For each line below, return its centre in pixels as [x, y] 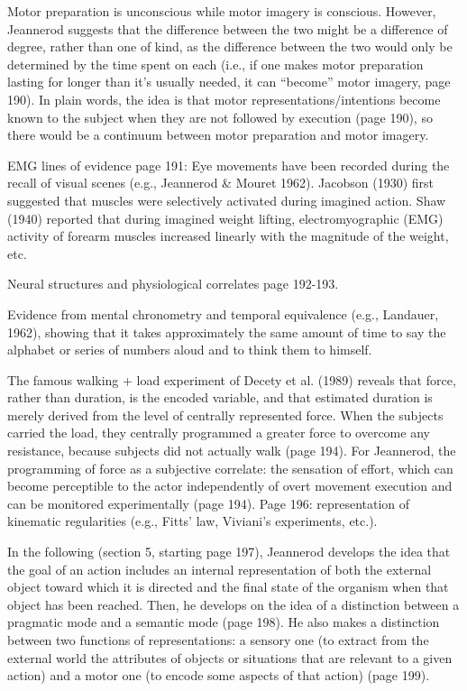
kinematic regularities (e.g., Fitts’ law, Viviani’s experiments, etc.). [192, 521]
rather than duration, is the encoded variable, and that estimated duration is [220, 397]
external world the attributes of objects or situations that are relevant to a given [230, 657]
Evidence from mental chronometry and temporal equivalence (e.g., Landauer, [223, 313]
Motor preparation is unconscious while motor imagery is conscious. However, [222, 11]
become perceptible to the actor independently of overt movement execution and [230, 486]
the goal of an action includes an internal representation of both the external [220, 569]
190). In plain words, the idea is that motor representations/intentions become [224, 99]
